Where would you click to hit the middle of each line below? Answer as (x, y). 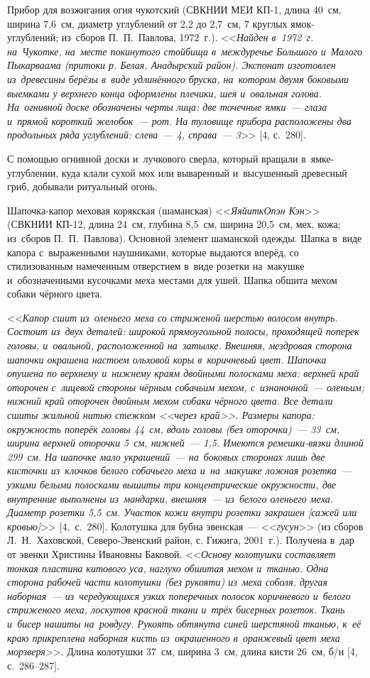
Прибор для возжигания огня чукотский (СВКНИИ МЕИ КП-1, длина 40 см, (174, 9)
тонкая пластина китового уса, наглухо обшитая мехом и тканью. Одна (168, 568)
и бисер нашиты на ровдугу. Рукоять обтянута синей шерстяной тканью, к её (184, 623)
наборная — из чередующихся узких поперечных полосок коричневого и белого (179, 595)
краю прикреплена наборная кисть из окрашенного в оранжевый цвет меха (174, 637)
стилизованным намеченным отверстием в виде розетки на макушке (156, 266)
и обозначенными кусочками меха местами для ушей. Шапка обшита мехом (172, 279)
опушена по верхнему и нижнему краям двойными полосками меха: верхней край (183, 373)
